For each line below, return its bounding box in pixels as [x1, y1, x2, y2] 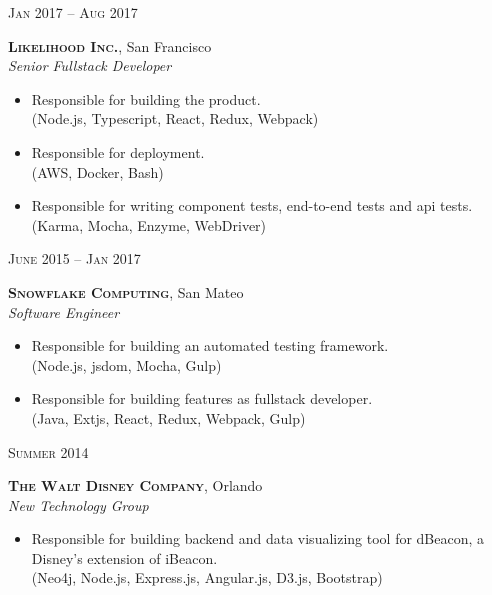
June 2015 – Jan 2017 [8, 248, 141, 269]
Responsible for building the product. [31, 88, 261, 109]
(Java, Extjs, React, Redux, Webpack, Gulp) [31, 407, 306, 428]
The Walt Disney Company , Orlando [8, 475, 263, 496]
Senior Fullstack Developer [8, 55, 172, 76]
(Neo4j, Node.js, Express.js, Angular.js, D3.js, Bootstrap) [31, 567, 383, 588]
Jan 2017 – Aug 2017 [8, 2, 138, 22]
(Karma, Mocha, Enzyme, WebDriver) [31, 214, 267, 235]
